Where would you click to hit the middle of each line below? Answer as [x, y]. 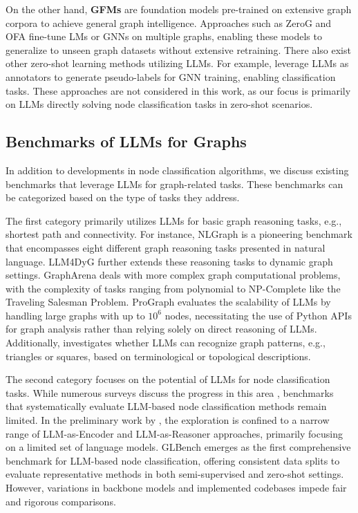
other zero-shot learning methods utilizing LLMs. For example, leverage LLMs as [177, 63]
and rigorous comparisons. [61, 501]
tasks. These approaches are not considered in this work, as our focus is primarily [178, 90]
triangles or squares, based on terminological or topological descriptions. [158, 356]
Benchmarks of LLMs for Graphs [126, 141]
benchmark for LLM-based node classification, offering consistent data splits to [173, 460]
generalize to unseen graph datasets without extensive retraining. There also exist [178, 49]
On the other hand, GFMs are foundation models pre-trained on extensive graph [179, 9]
